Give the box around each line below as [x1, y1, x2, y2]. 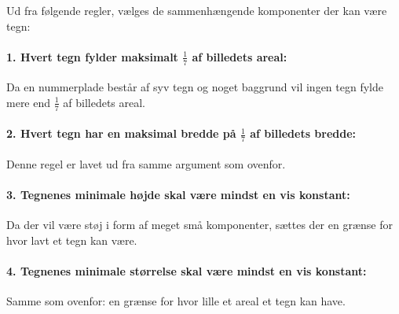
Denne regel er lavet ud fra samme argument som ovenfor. [6, 155, 286, 172]
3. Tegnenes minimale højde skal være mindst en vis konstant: [6, 186, 350, 202]
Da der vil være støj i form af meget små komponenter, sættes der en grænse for [6, 216, 393, 233]
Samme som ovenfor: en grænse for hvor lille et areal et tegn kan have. [6, 293, 346, 309]
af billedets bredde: [250, 125, 357, 142]
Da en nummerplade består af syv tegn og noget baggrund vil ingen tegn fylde [6, 79, 383, 95]
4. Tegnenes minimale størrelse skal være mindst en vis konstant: [6, 262, 367, 279]
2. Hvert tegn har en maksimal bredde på [6, 125, 236, 142]
